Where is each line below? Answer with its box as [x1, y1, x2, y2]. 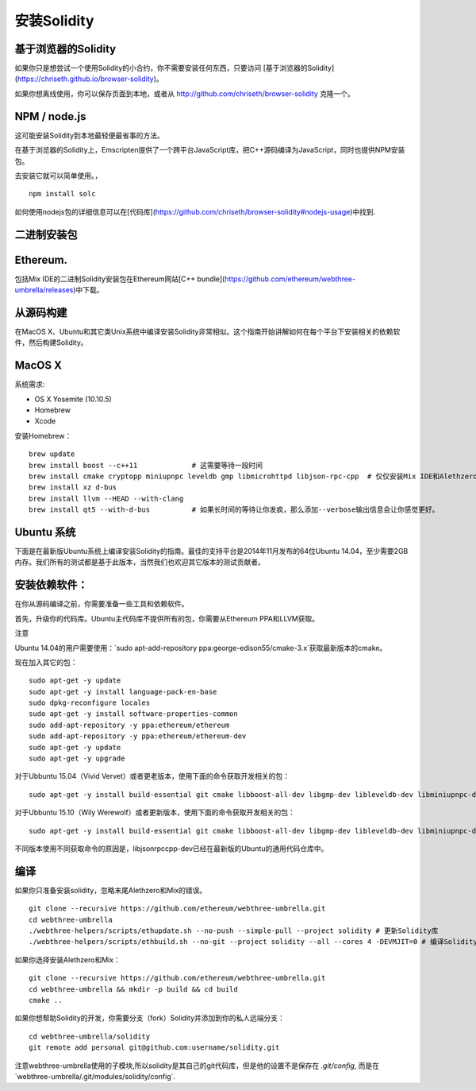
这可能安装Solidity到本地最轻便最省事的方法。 [14, 130, 164, 140]
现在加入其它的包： [14, 657, 78, 667]
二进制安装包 [14, 227, 78, 242]
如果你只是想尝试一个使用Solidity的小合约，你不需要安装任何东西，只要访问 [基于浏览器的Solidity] [14, 64, 335, 73]
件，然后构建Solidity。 [14, 338, 88, 347]
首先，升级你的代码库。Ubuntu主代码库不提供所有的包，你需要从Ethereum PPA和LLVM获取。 [14, 613, 320, 623]
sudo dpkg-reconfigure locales [29, 698, 151, 707]
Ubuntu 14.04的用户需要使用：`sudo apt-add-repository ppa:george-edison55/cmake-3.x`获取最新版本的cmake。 [14, 643, 387, 652]
